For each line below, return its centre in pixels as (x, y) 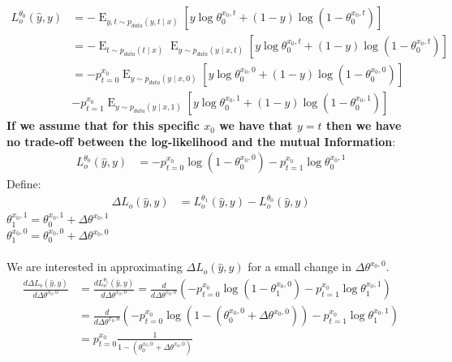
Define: (24, 184)
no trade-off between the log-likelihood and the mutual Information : (201, 141)
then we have (364, 125)
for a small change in (300, 267)
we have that (256, 125)
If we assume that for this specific (103, 125)
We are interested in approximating (95, 267)
